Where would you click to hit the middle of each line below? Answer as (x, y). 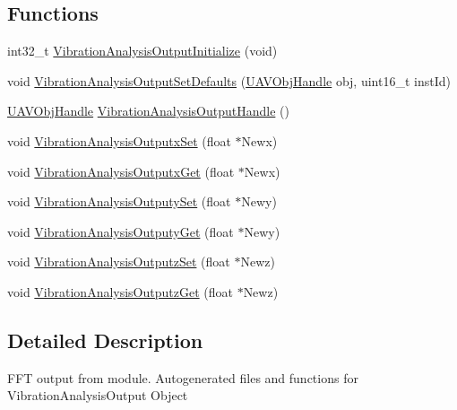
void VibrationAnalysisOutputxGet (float (121, 171)
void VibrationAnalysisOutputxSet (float (119, 140)
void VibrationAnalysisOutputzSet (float (119, 262)
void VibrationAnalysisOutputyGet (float (121, 231)
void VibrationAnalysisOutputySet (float (119, 201)
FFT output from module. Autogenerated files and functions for (183, 377)
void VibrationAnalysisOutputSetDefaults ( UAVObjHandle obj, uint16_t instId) (229, 80)
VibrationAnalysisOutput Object (98, 395)
